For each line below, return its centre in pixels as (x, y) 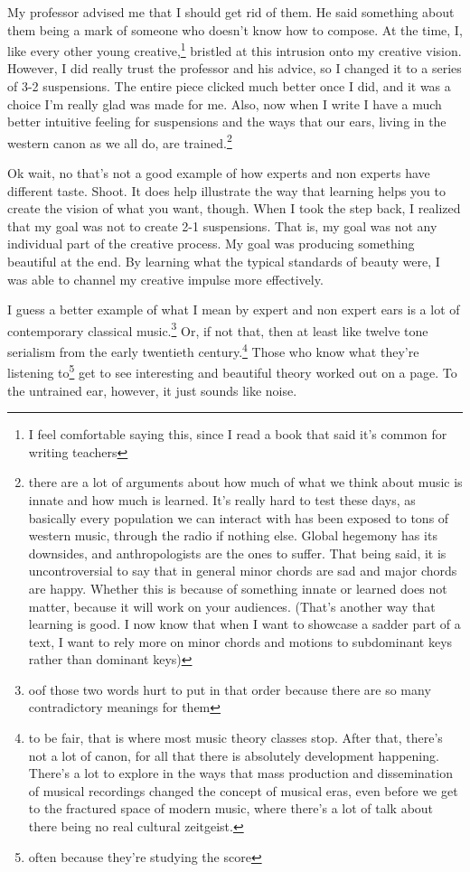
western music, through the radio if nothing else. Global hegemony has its (233, 535)
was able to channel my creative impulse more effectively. (165, 279)
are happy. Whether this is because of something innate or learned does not (238, 588)
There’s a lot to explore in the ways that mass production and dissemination (240, 773)
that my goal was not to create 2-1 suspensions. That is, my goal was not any (222, 225)
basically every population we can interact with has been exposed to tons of (239, 517)
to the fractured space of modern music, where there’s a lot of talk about (231, 808)
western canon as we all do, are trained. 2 (120, 141)
